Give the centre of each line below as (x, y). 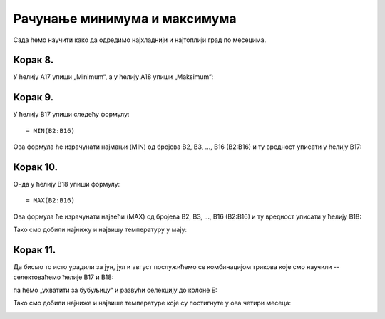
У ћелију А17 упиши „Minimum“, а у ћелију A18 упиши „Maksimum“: (113, 77)
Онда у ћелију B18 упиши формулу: (67, 184)
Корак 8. (34, 60)
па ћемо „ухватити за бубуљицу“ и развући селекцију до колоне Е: (115, 290)
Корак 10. (36, 167)
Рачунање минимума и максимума (125, 19)
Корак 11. (35, 250)
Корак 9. (34, 97)
